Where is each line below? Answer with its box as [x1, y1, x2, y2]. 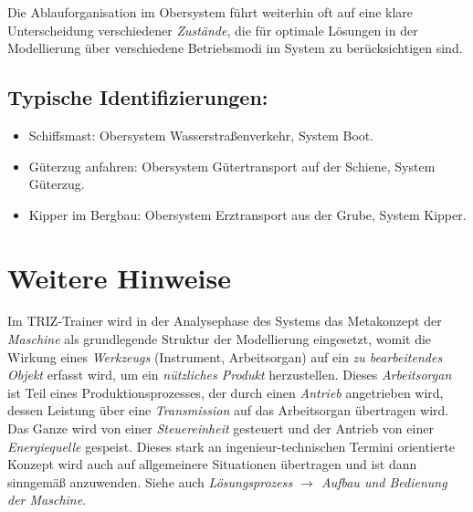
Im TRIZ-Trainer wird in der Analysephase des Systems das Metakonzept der [7, 311, 442, 330]
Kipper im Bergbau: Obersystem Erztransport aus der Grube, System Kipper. [28, 204, 467, 224]
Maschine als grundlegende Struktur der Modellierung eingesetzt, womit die [7, 329, 432, 349]
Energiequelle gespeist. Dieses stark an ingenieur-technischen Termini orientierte [7, 436, 456, 455]
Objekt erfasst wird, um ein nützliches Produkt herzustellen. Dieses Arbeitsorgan [7, 365, 452, 384]
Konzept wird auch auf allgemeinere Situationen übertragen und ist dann [7, 455, 417, 474]
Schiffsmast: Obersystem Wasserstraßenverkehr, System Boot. [28, 125, 374, 144]
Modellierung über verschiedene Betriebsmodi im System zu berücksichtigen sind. [7, 38, 463, 57]
